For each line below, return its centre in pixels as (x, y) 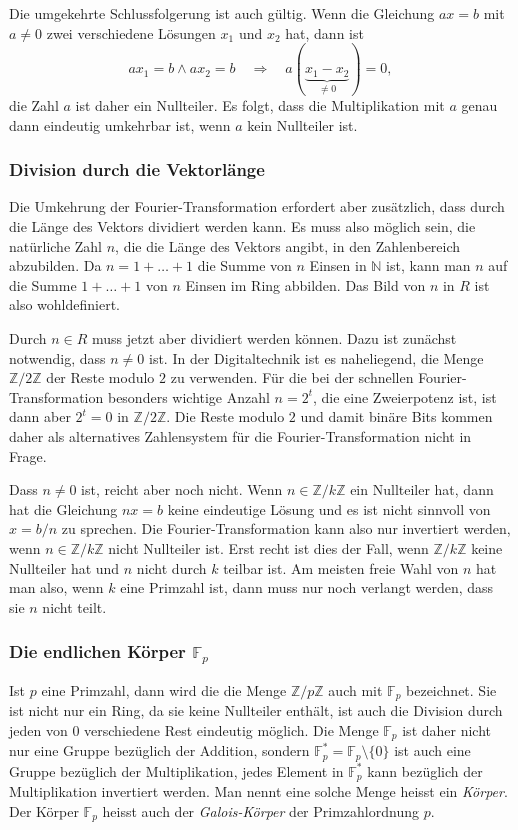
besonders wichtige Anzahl (188, 396)
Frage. (28, 455)
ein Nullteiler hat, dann (422, 489)
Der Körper (44, 810)
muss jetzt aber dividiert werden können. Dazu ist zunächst (274, 338)
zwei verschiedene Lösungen (131, 32)
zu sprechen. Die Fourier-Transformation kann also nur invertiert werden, (286, 528)
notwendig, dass (57, 357)
